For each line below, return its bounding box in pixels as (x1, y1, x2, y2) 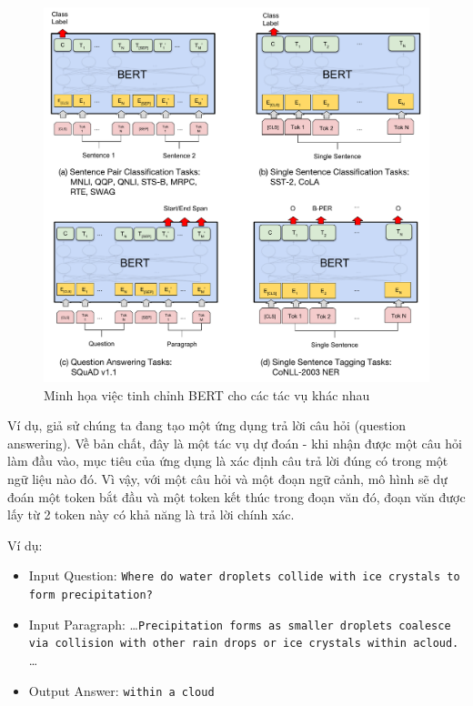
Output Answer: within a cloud (28, 681, 215, 700)
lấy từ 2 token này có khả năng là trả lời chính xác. (7, 505, 295, 524)
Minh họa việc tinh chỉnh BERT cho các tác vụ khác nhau (44, 385, 370, 404)
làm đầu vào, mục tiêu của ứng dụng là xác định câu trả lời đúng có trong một (7, 451, 448, 470)
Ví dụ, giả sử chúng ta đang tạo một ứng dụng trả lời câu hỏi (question (7, 416, 407, 435)
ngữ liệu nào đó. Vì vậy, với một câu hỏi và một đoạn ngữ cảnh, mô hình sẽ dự (7, 469, 448, 488)
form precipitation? (28, 588, 153, 601)
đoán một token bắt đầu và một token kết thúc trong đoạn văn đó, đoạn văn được (7, 487, 466, 506)
